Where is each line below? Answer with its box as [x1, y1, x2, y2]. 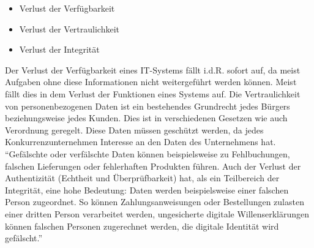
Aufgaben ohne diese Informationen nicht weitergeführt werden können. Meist [5, 75, 297, 88]
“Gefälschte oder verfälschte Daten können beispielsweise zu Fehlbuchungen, [5, 147, 290, 160]
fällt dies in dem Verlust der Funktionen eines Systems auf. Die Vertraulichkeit [5, 87, 301, 100]
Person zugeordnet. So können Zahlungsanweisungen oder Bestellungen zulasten [5, 195, 304, 208]
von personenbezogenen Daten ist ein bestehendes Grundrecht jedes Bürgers [5, 99, 290, 112]
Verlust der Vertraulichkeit [19, 22, 119, 35]
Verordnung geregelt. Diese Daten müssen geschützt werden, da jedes [5, 123, 264, 136]
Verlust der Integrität [19, 43, 100, 56]
